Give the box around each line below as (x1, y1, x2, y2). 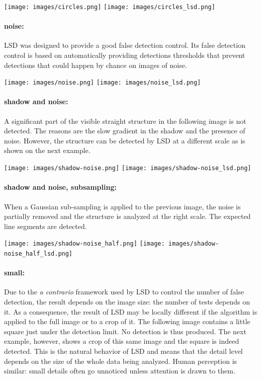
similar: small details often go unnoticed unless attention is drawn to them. (4, 365, 235, 376)
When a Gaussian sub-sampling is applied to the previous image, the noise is (4, 201, 241, 211)
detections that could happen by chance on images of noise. (4, 59, 187, 70)
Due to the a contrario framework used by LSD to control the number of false (4, 286, 244, 297)
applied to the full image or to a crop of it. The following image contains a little (4, 316, 250, 327)
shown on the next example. (4, 145, 91, 156)
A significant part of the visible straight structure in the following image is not (4, 115, 246, 126)
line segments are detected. (4, 220, 87, 231)
